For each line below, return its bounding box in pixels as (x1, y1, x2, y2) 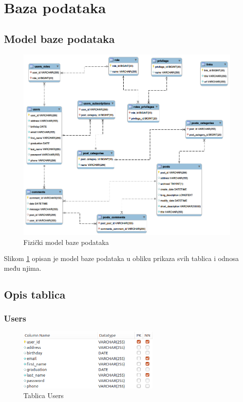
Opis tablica (4, 286, 66, 301)
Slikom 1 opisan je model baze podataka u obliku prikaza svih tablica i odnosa (4, 253, 239, 263)
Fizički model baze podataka (23, 237, 109, 247)
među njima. (4, 262, 41, 273)
